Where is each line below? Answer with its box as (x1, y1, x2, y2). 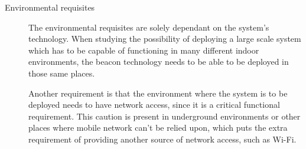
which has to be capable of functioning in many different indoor (28, 44, 259, 56)
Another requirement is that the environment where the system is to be (28, 87, 288, 99)
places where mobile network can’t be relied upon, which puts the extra (28, 121, 288, 134)
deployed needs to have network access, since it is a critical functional (28, 98, 280, 111)
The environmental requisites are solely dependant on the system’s (28, 21, 269, 33)
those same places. (28, 67, 95, 79)
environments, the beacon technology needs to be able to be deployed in (28, 55, 289, 68)
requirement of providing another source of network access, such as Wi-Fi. (28, 133, 297, 145)
